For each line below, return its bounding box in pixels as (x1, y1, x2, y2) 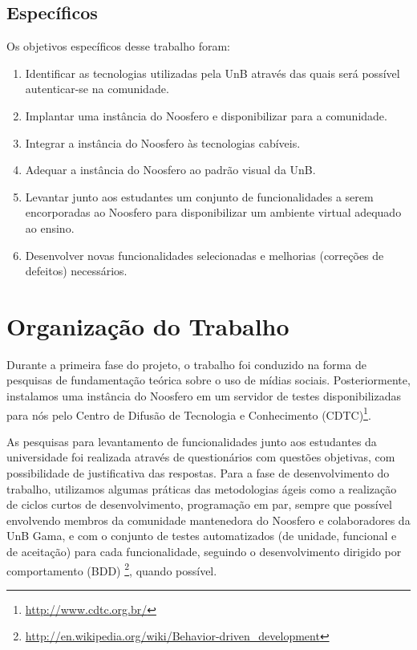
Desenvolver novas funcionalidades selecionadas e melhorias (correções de (25, 246, 384, 263)
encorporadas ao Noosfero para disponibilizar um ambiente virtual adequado (25, 204, 402, 221)
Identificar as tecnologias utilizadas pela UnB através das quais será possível (25, 64, 400, 81)
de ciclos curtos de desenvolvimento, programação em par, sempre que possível (6, 496, 392, 513)
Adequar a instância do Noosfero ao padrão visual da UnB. (25, 161, 316, 178)
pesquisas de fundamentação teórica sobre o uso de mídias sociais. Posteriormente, (6, 372, 411, 388)
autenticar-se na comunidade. (25, 80, 169, 97)
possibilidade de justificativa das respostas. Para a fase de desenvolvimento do (6, 465, 390, 481)
